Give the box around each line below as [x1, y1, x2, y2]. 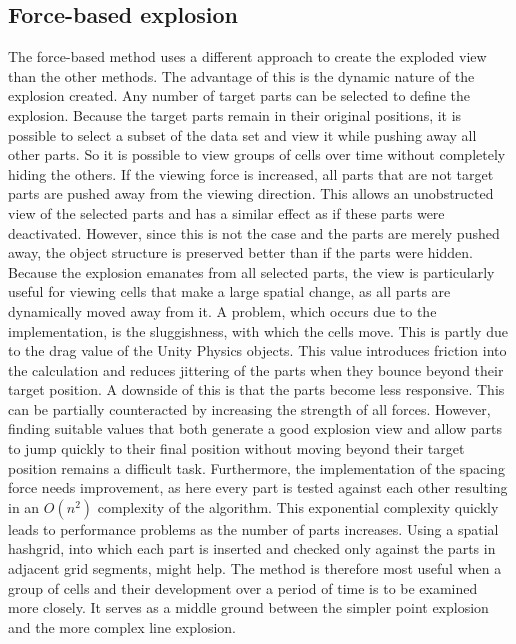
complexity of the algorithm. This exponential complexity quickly [97, 496, 499, 517]
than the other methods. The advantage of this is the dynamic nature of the [8, 65, 475, 86]
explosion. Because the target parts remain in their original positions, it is [8, 104, 462, 125]
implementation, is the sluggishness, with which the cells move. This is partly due [8, 320, 508, 341]
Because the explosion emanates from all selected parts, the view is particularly [8, 261, 495, 282]
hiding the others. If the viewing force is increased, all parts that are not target [8, 163, 494, 184]
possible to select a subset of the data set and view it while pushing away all [8, 124, 477, 145]
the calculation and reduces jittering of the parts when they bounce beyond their [8, 359, 504, 380]
